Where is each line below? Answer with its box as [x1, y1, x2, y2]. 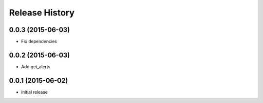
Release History [9, 7, 75, 18]
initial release [21, 89, 48, 95]
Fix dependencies [21, 39, 57, 44]
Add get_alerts [21, 63, 51, 70]
